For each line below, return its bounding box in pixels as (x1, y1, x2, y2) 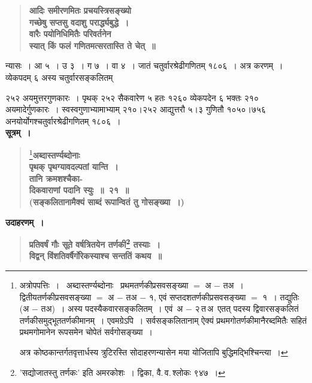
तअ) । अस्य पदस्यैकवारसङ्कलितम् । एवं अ (41, 302, 183, 315)
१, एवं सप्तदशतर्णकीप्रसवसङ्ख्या (149, 290, 246, 303)
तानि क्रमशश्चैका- (29, 172, 83, 184)
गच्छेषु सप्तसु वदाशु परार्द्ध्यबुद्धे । (29, 16, 129, 28)
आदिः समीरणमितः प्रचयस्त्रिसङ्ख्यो (29, 4, 132, 16)
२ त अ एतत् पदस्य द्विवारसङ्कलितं (195, 302, 299, 315)
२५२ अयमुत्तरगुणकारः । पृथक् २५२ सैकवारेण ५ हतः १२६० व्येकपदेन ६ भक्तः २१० (5, 91, 259, 104)
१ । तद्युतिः (262, 290, 299, 303)
